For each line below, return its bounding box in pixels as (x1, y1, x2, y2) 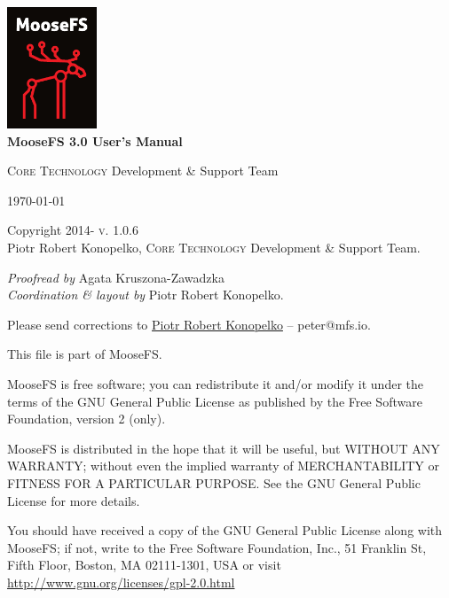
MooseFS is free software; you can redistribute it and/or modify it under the (7, 374, 423, 392)
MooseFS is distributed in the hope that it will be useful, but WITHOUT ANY (7, 439, 440, 457)
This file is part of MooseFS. (7, 345, 162, 363)
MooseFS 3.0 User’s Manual (7, 131, 183, 150)
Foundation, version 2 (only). (7, 409, 166, 428)
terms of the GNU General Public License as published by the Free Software (7, 392, 422, 410)
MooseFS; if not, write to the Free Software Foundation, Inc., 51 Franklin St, (7, 538, 427, 556)
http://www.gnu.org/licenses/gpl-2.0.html (7, 572, 235, 591)
